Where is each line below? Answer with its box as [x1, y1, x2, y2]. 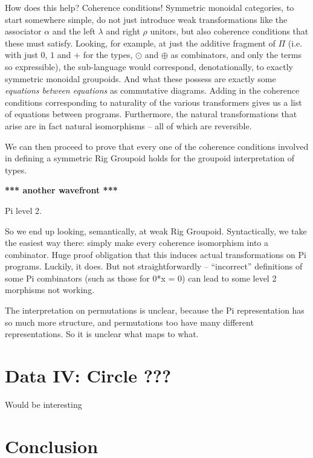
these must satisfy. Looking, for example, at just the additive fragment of [5, 36, 276, 49]
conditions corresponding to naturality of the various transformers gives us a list [5, 95, 302, 108]
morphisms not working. [5, 283, 95, 296]
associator [5, 25, 42, 37]
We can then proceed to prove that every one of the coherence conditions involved [5, 140, 309, 152]
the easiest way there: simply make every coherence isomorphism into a [5, 236, 269, 249]
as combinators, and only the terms [170, 48, 302, 61]
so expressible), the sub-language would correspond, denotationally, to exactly [5, 60, 293, 73]
